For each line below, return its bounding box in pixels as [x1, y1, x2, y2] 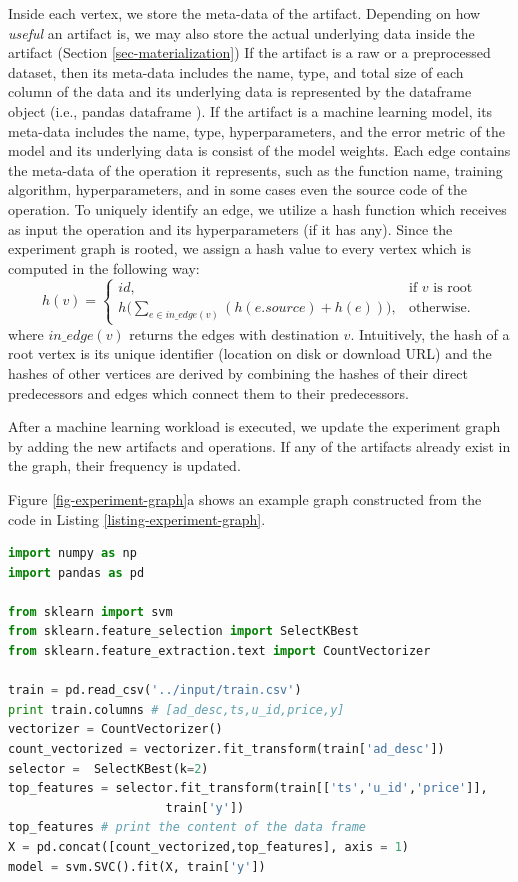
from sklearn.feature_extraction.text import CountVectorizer [8, 644, 431, 659]
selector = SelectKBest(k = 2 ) [8, 761, 209, 776]
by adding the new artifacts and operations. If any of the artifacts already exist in [8, 435, 511, 456]
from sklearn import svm [8, 604, 173, 619]
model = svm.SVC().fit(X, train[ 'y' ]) [8, 859, 266, 874]
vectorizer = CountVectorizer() [8, 722, 223, 737]
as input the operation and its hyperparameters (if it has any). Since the [8, 218, 453, 239]
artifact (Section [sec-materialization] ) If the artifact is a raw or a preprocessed [8, 42, 491, 63]
